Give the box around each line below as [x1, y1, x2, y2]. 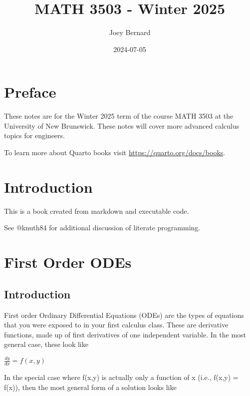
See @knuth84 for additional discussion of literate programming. [4, 222, 201, 233]
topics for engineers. [4, 130, 65, 141]
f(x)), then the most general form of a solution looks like [4, 381, 177, 392]
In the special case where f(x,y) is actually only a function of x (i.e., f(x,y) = [4, 372, 239, 382]
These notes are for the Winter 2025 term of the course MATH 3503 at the [4, 111, 234, 121]
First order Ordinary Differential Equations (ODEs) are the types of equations [4, 309, 244, 320]
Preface [4, 82, 56, 102]
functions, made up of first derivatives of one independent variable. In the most [4, 329, 247, 339]
